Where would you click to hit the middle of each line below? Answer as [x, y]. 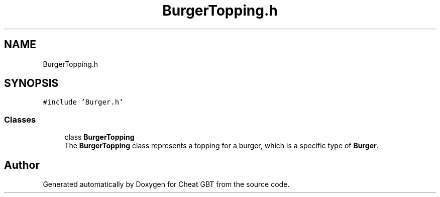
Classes [20, 119]
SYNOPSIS [31, 83]
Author [22, 165]
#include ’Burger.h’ [83, 102]
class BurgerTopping [99, 137]
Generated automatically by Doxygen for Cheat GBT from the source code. [166, 184]
